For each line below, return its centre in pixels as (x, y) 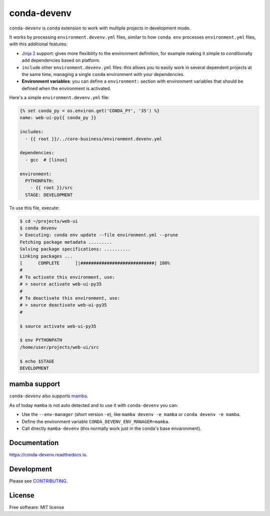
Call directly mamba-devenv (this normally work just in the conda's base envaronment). (112, 428)
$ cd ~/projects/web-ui (49, 221)
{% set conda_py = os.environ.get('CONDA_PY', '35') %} (90, 111)
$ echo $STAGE (37, 361)
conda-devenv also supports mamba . (49, 396)
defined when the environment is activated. (66, 88)
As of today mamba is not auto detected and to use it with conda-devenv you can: (94, 405)
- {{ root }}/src (51, 188)
